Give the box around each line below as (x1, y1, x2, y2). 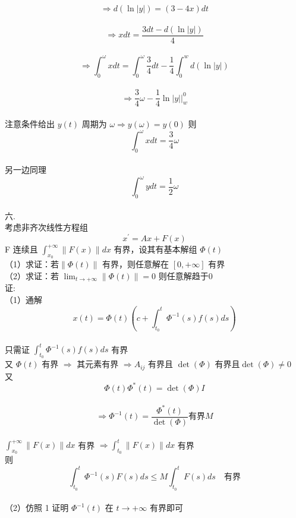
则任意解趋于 (158, 269, 209, 282)
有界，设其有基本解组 (114, 243, 197, 255)
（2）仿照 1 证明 (5, 501, 69, 514)
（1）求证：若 (5, 258, 59, 270)
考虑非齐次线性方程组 (5, 221, 88, 233)
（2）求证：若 (5, 269, 59, 282)
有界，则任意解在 (102, 258, 169, 270)
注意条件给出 (5, 117, 55, 129)
